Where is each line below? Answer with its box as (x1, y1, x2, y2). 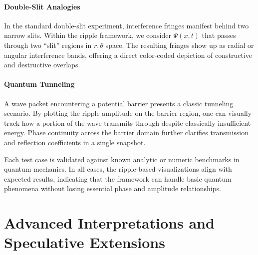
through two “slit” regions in (4, 39, 92, 50)
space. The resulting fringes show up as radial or (105, 39, 254, 50)
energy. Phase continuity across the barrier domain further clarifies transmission (4, 127, 249, 138)
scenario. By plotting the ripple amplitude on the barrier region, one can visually (4, 108, 252, 118)
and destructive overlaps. (4, 59, 80, 70)
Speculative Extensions (4, 232, 165, 253)
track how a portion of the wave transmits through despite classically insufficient (4, 117, 251, 128)
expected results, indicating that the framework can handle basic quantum (4, 173, 232, 184)
